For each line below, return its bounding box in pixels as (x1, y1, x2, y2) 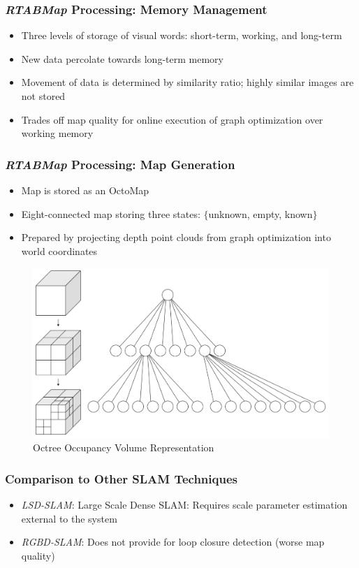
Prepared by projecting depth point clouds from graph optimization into (21, 230, 331, 245)
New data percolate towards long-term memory (21, 51, 224, 66)
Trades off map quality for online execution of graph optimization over (21, 112, 323, 126)
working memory (21, 126, 94, 140)
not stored (21, 89, 66, 103)
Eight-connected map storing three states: (21, 206, 200, 221)
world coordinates (21, 243, 98, 258)
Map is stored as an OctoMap (21, 183, 149, 197)
